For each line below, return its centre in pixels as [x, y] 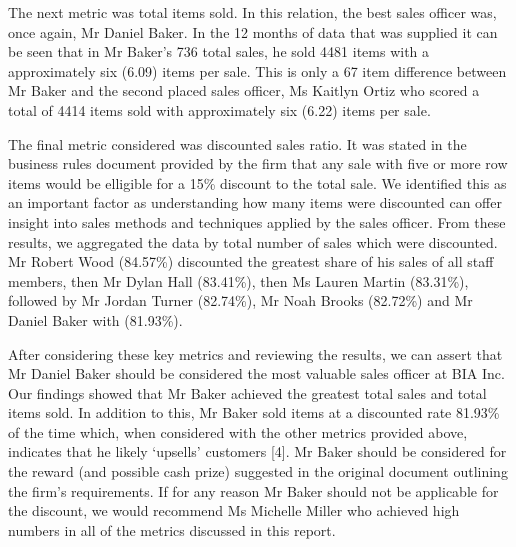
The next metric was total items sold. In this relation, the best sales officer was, [252, 12]
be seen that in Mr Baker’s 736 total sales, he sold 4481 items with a [219, 51]
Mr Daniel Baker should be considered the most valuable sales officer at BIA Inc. [256, 373]
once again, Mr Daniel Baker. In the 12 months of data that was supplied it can [253, 31]
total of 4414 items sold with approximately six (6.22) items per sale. [219, 109]
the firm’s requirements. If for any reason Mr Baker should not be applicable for [253, 490]
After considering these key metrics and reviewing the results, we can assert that [255, 353]
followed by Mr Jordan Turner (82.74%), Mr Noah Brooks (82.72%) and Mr [240, 300]
